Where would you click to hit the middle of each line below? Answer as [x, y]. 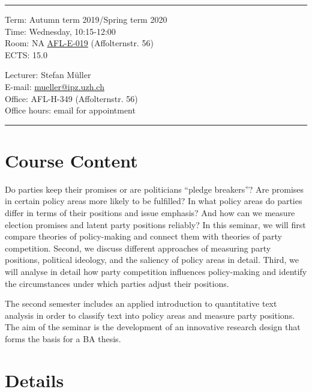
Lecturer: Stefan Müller [48, 75]
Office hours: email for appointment [70, 110]
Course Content [71, 160]
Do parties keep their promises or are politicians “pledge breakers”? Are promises [154, 189]
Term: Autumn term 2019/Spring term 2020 [86, 19]
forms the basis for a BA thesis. [63, 339]
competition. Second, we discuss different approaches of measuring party [138, 248]
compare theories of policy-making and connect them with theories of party [143, 236]
